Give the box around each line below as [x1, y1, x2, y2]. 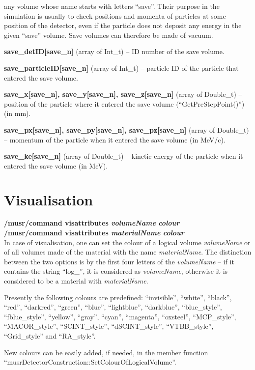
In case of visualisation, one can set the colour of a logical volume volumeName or [4, 237, 251, 247]
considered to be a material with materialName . [4, 276, 148, 285]
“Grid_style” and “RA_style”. [4, 330, 96, 341]
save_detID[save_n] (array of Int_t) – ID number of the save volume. [4, 46, 225, 57]
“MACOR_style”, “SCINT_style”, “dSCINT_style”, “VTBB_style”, [4, 321, 214, 331]
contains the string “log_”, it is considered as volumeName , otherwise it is [4, 266, 228, 276]
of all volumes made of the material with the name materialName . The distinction [4, 247, 252, 257]
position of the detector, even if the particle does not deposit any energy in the [4, 20, 242, 30]
